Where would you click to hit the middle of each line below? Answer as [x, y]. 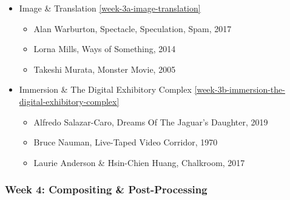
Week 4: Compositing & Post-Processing [106, 189]
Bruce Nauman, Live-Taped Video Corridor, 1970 [126, 142]
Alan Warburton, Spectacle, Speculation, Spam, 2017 [133, 28]
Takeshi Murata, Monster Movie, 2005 [105, 69]
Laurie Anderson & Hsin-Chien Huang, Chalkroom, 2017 [139, 162]
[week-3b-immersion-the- [240, 89]
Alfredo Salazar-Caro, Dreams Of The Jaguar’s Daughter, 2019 [151, 122]
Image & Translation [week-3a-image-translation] [110, 8]
